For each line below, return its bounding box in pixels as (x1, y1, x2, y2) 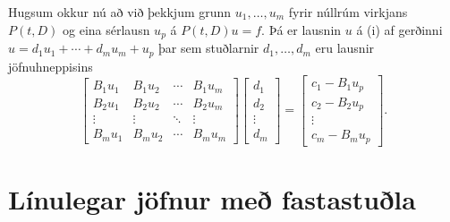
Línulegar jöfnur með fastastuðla (8, 180, 416, 217)
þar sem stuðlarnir (158, 38, 259, 57)
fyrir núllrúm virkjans (288, 3, 408, 21)
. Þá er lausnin (261, 20, 342, 38)
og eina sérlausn (63, 20, 150, 38)
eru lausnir (315, 38, 375, 57)
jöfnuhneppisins (8, 56, 93, 75)
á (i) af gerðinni (356, 20, 443, 38)
